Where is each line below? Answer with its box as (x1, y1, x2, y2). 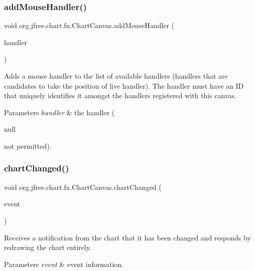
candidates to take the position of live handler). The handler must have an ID (4, 80, 244, 91)
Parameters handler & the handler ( (4, 107, 115, 117)
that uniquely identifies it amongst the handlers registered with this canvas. (4, 90, 236, 101)
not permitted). (4, 140, 52, 151)
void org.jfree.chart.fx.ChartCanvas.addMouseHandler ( (4, 20, 175, 31)
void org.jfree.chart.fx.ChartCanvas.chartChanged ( (4, 181, 162, 192)
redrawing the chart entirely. (4, 242, 92, 252)
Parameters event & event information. (4, 258, 123, 269)
